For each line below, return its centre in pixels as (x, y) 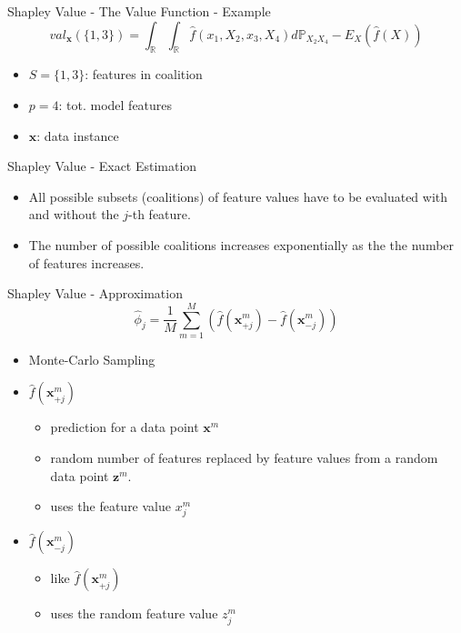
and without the (74, 214)
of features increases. (86, 262)
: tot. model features (115, 104)
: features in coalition (144, 74)
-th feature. (160, 214)
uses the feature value (110, 506)
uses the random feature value (134, 613)
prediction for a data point (125, 427)
